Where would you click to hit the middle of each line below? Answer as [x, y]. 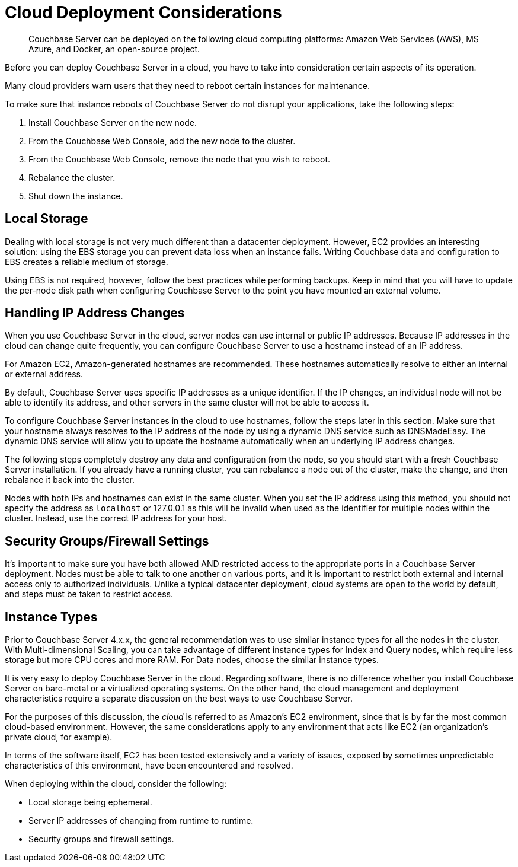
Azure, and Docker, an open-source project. [114, 49]
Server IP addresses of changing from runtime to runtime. [141, 821]
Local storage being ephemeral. [90, 802]
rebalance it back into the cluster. [70, 480]
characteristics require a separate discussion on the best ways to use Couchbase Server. [179, 699]
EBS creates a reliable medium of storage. [87, 262]
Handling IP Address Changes [95, 313]
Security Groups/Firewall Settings [107, 541]
